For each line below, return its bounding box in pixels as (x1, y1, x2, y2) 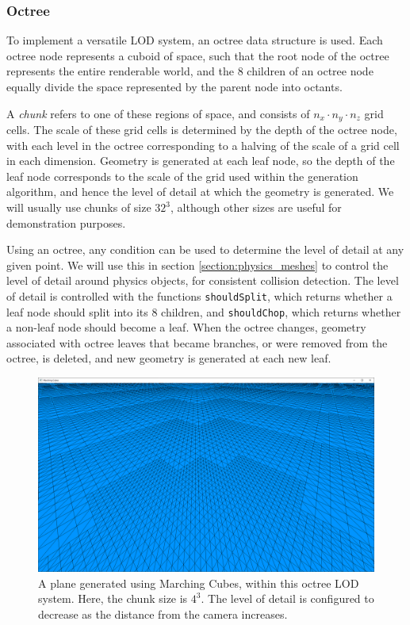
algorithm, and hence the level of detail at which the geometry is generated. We (6, 183, 394, 200)
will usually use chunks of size (6, 199, 151, 216)
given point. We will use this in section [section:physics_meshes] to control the (6, 256, 389, 273)
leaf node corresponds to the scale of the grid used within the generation (6, 167, 358, 184)
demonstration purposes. (6, 214, 126, 231)
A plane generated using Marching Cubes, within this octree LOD (38, 574, 359, 591)
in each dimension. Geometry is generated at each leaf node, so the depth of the (6, 152, 395, 169)
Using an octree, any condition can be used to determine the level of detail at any (6, 241, 404, 258)
